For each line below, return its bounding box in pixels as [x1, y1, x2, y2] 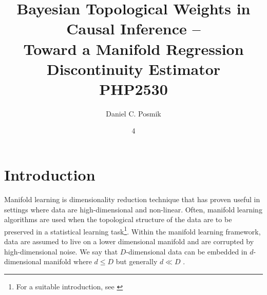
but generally [116, 256, 158, 267]
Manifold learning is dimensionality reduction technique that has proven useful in [4, 194, 260, 204]
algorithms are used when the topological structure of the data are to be [4, 214, 232, 225]
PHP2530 [99, 78, 168, 99]
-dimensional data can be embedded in [126, 246, 247, 257]
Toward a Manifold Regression [23, 38, 244, 59]
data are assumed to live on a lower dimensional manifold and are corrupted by [4, 236, 254, 247]
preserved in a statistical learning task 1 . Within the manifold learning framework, [4, 224, 261, 237]
